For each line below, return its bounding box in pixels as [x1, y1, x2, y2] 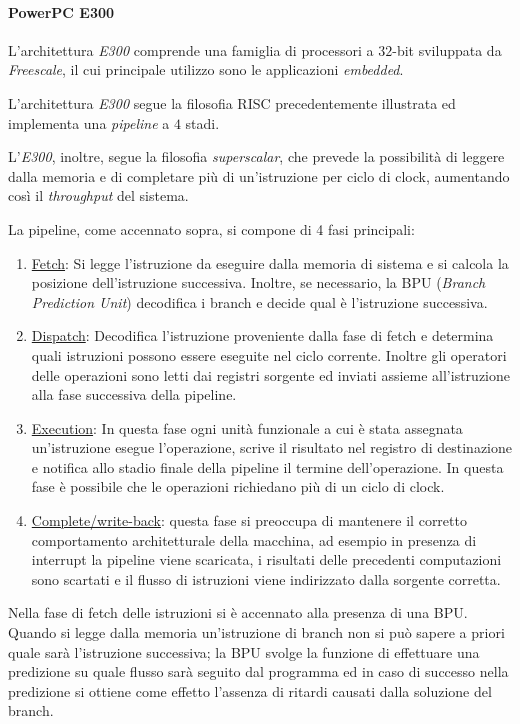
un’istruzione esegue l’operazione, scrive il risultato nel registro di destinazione [31, 437, 512, 458]
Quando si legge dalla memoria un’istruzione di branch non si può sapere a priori [8, 622, 505, 643]
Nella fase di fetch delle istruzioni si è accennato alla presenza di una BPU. [8, 602, 468, 623]
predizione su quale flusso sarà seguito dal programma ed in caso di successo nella [8, 661, 509, 682]
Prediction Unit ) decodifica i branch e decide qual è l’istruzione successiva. [31, 291, 488, 312]
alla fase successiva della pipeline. [31, 384, 237, 405]
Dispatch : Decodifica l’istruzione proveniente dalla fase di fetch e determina [31, 325, 494, 346]
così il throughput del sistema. [8, 185, 189, 206]
